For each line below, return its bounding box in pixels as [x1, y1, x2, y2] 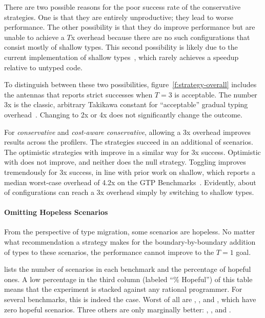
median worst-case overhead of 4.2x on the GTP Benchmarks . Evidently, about [4, 176, 256, 187]
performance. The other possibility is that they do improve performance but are [4, 22, 255, 32]
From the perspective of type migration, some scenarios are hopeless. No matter [4, 226, 255, 237]
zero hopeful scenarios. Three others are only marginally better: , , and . [4, 304, 231, 314]
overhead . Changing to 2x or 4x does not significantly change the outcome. [4, 109, 242, 120]
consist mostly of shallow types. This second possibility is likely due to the [4, 42, 238, 52]
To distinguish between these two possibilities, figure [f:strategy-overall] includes [4, 79, 257, 90]
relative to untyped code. [4, 62, 83, 72]
